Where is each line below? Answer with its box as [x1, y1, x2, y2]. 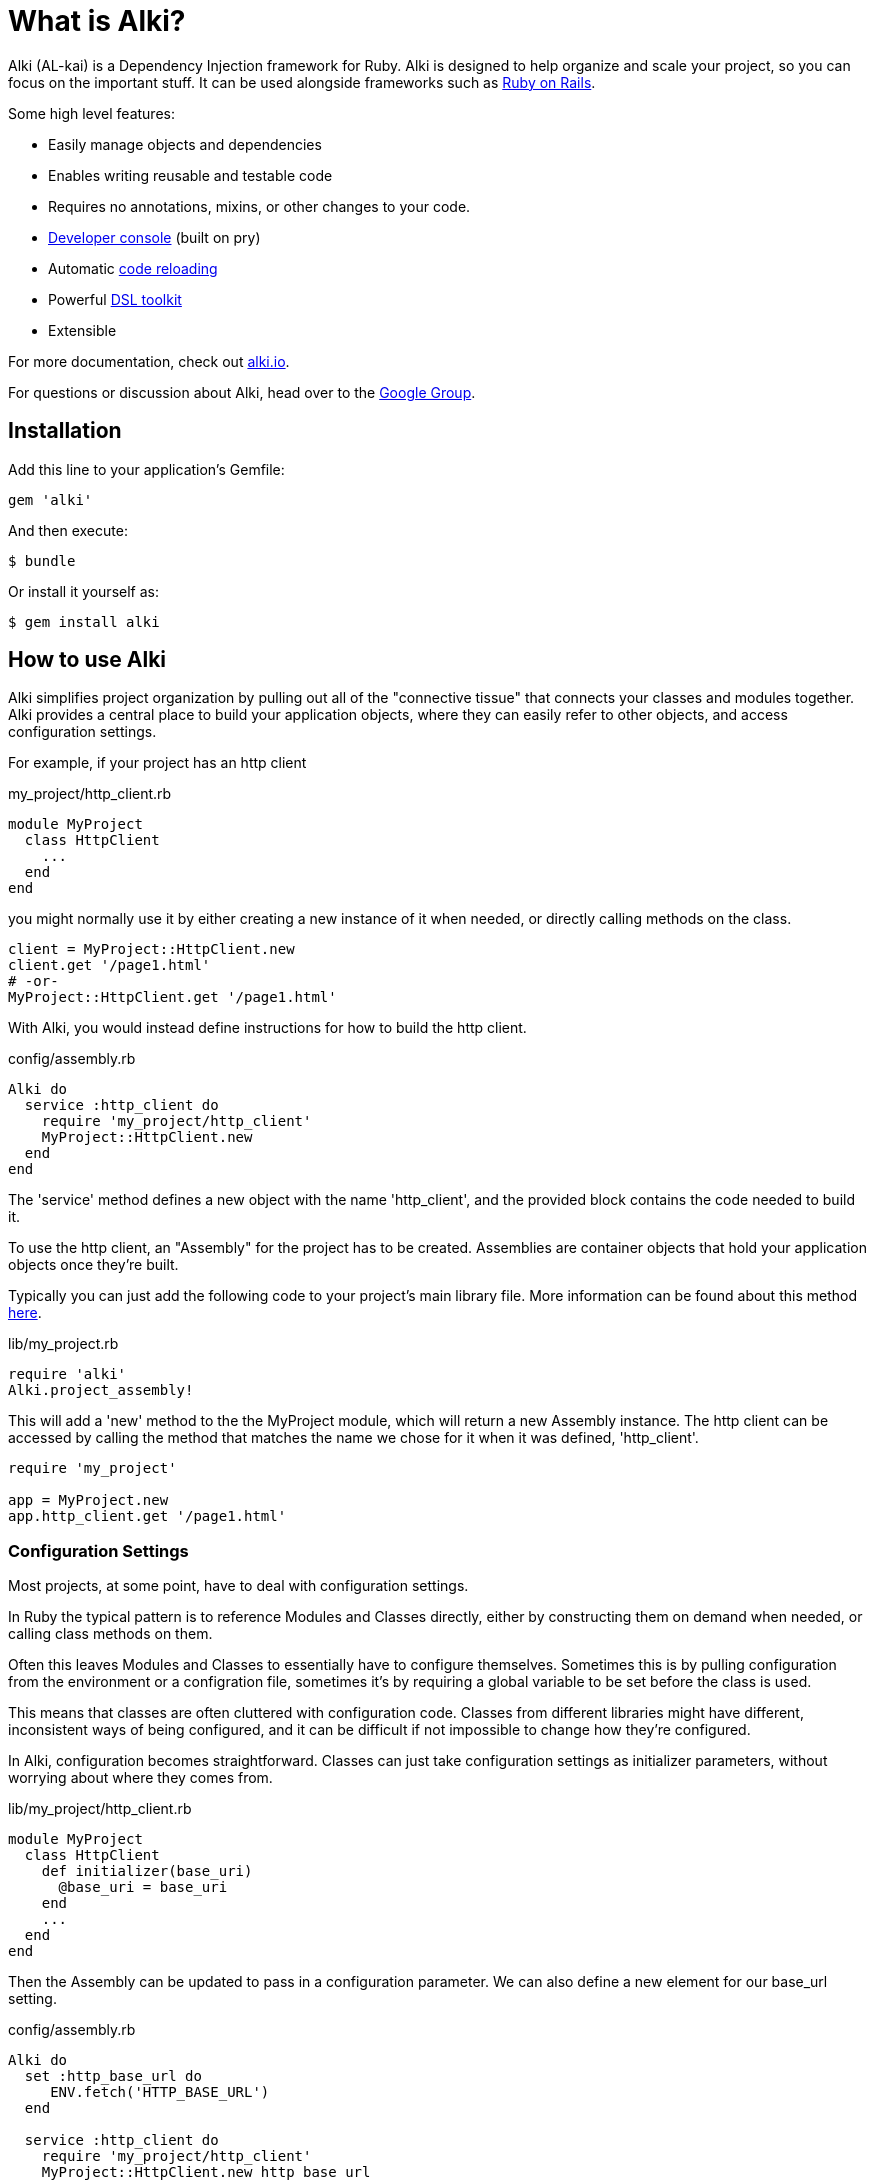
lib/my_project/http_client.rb [8, 1800, 192, 1818]
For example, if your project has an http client [8, 754, 307, 772]
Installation [8, 418, 122, 444]
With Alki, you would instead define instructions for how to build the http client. [8, 1019, 527, 1037]
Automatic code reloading [48, 259, 218, 277]
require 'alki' [8, 1366, 127, 1383]
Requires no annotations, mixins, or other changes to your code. [48, 197, 471, 215]
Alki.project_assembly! [8, 1382, 194, 1399]
